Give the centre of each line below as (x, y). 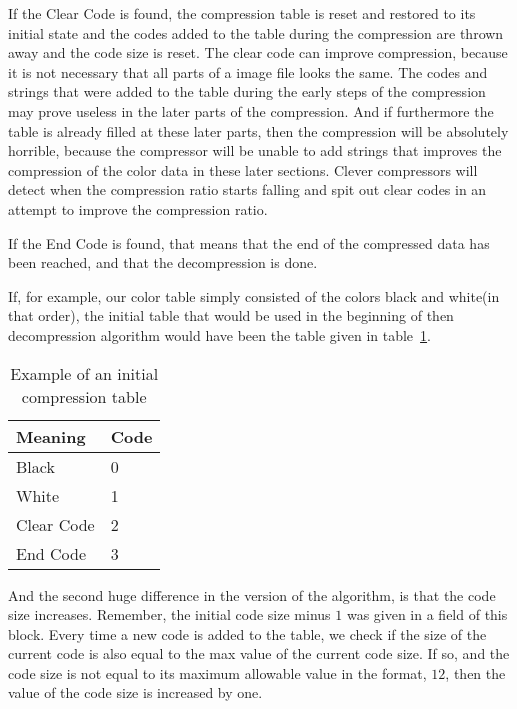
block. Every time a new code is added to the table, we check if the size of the (247, 633)
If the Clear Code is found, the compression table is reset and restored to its (242, 13)
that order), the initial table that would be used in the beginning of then (231, 315)
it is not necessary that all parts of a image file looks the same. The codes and (248, 71)
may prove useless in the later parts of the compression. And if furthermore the (251, 110)
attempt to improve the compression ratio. (138, 208)
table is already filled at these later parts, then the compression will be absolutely (258, 130)
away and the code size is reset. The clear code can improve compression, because (258, 52)
